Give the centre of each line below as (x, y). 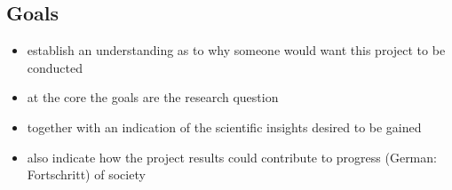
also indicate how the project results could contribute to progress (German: (232, 157)
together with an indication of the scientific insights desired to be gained (224, 127)
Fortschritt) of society (86, 174)
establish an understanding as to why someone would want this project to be (236, 50)
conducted (55, 67)
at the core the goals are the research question (153, 97)
